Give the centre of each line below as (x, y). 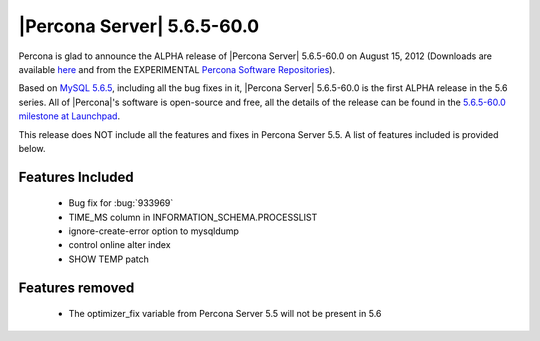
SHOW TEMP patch (109, 259)
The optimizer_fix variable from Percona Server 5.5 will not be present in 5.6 (225, 314)
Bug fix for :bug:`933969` (121, 203)
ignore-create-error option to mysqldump (154, 231)
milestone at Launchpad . (69, 116)
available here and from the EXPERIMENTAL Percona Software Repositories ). (176, 69)
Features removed (76, 287)
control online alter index (119, 245)
